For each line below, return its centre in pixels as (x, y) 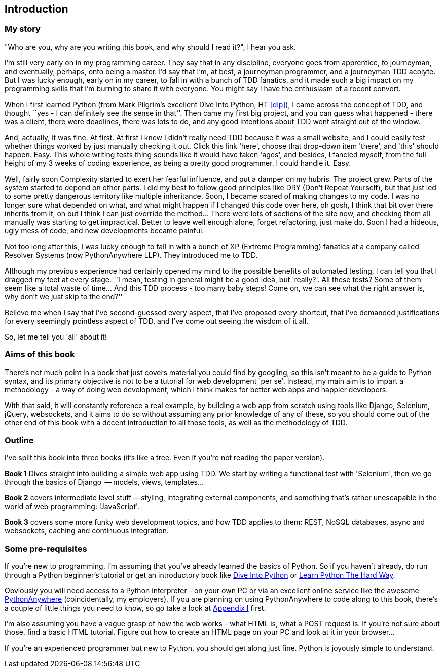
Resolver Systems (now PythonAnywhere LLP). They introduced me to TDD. (131, 255)
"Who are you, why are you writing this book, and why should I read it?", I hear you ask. (150, 47)
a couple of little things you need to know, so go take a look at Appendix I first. (135, 608)
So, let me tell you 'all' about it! (56, 337)
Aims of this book (40, 355)
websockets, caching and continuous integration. (87, 531)
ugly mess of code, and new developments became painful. (104, 230)
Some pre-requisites (46, 548)
